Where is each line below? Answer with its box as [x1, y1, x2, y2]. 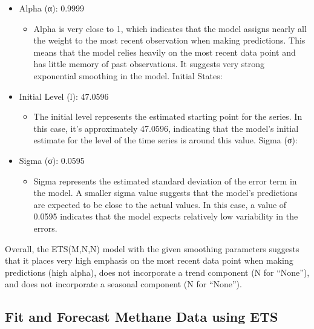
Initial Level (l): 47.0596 [19, 90, 109, 102]
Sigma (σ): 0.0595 [19, 154, 85, 166]
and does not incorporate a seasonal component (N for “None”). [5, 278, 242, 290]
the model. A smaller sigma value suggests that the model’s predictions [33, 186, 298, 199]
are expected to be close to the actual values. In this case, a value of [33, 198, 287, 210]
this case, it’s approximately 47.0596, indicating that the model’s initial [33, 122, 299, 134]
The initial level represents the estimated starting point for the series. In [33, 110, 303, 123]
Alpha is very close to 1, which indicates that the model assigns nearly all [33, 22, 307, 34]
